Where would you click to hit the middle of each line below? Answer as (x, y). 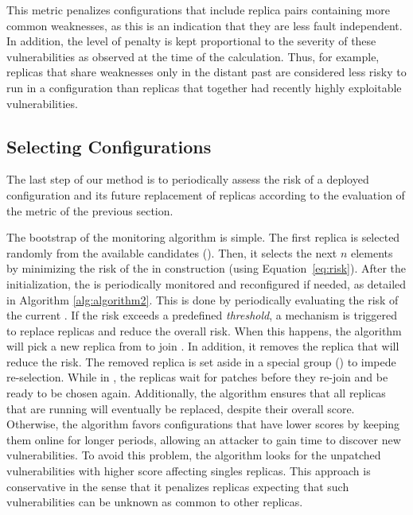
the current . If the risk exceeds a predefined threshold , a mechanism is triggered (202, 315)
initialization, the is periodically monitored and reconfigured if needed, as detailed (206, 283)
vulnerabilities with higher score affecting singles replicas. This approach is (189, 471)
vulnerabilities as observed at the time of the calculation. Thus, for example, (193, 56)
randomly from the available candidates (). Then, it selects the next (172, 252)
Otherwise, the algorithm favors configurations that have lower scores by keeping (203, 424)
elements (372, 252)
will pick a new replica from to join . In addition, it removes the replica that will (203, 346)
